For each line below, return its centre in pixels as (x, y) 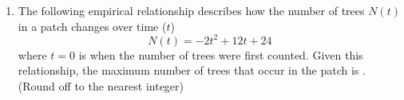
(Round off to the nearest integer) (101, 85)
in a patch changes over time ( (92, 26)
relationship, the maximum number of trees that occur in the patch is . (192, 70)
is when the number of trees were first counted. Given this (221, 54)
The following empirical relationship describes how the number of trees (191, 10)
